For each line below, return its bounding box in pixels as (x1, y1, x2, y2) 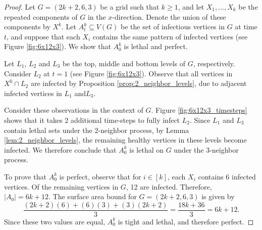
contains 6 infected (198, 171, 256, 181)
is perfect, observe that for (59, 171, 141, 181)
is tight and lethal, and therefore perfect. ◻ (118, 216, 254, 226)
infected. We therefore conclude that (4, 144, 117, 155)
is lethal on (129, 144, 164, 155)
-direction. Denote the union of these (112, 11, 226, 22)
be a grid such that (100, 2, 160, 12)
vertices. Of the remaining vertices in (4, 181, 119, 192)
